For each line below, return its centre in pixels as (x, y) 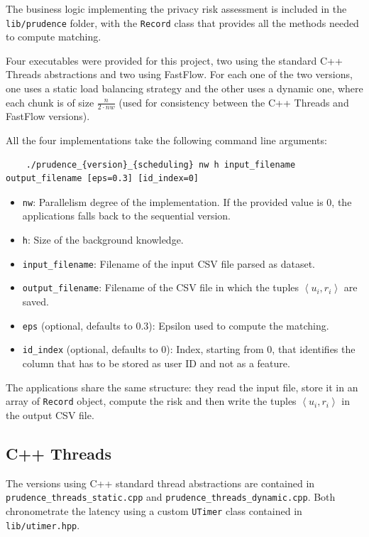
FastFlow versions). (48, 116)
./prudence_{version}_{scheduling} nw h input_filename (161, 164)
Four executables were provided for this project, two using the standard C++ (174, 60)
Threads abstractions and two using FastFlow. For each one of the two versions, (179, 74)
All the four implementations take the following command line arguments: (166, 140)
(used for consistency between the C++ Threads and (234, 102)
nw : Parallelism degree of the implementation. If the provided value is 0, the (187, 201)
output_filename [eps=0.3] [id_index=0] (103, 179)
